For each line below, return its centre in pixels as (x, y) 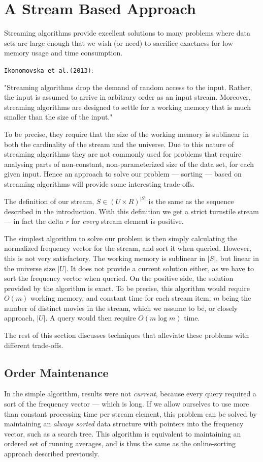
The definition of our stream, (49, 201)
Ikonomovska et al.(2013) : (49, 69)
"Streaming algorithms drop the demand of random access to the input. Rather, (128, 87)
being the (237, 298)
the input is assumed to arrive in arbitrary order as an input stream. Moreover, (127, 97)
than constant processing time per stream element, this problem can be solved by (130, 413)
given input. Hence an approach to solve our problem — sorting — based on (123, 174)
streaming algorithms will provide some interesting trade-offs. (100, 183)
